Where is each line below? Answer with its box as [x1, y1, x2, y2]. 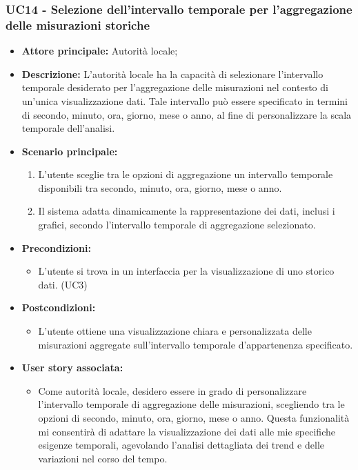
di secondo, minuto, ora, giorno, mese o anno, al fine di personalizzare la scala [21, 107, 352, 121]
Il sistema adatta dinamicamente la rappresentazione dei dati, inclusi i [38, 204, 335, 218]
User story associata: [21, 360, 123, 375]
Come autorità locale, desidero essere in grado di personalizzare [38, 383, 307, 398]
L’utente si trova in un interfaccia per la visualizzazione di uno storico [38, 264, 335, 278]
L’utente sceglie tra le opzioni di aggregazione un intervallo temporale [38, 167, 333, 182]
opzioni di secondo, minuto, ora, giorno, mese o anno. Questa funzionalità [38, 411, 350, 425]
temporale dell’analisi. [21, 121, 115, 135]
